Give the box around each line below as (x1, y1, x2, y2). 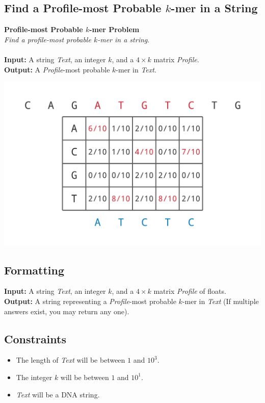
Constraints (4, 331, 66, 346)
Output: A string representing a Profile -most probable (4, 295, 176, 306)
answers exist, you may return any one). (4, 306, 129, 316)
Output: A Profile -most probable (4, 64, 110, 74)
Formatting (4, 262, 65, 278)
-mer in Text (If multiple (182, 295, 259, 306)
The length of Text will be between (16, 355, 125, 365)
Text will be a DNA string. (16, 389, 100, 399)
